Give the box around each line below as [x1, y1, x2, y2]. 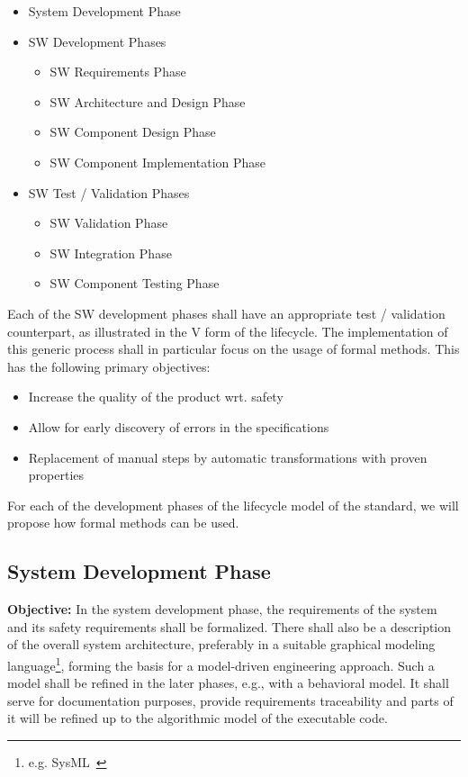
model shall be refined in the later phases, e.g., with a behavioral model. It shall [7, 673, 449, 692]
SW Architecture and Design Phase [49, 92, 246, 111]
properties [28, 465, 85, 484]
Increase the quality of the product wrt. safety [28, 387, 283, 406]
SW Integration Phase [49, 243, 172, 262]
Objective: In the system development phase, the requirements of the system [7, 600, 437, 619]
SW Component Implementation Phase [49, 152, 266, 171]
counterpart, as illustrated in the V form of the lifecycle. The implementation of [7, 321, 448, 340]
